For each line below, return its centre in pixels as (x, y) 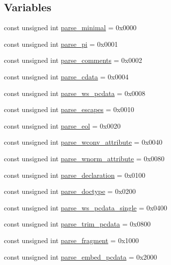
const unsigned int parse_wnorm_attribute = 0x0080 (84, 158)
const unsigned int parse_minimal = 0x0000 (70, 28)
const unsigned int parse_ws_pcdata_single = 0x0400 (86, 207)
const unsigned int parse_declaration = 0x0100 (75, 175)
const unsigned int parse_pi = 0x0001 (61, 44)
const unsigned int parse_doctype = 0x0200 (70, 191)
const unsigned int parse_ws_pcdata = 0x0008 (75, 93)
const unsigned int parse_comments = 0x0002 (73, 60)
